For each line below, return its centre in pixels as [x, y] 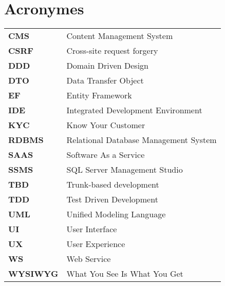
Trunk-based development [113, 185]
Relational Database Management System [142, 140]
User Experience [96, 244]
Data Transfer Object [105, 80]
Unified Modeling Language [116, 214]
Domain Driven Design [108, 66]
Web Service [89, 259]
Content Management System [120, 36]
